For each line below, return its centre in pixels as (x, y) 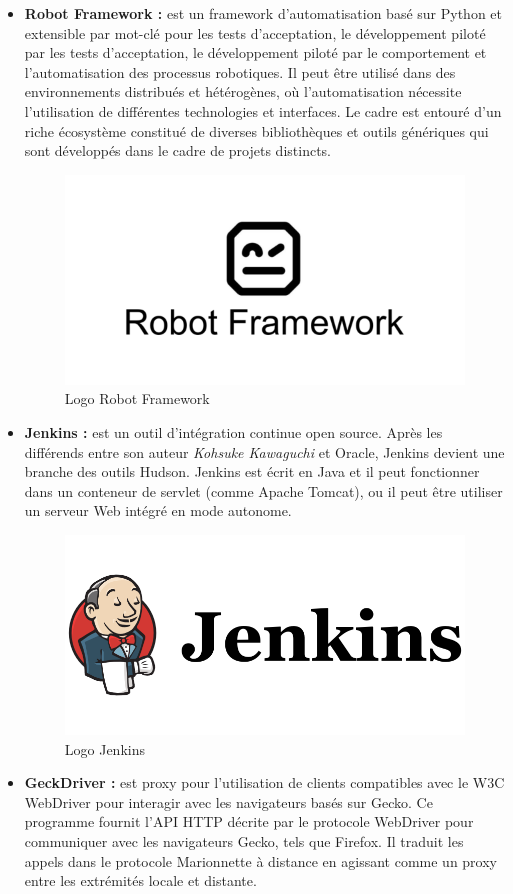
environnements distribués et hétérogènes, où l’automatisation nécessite (243, 91)
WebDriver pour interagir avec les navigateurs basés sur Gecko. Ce (228, 801)
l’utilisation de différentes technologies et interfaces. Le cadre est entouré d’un (263, 110)
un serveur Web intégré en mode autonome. (158, 510)
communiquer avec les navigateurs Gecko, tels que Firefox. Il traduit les (244, 841)
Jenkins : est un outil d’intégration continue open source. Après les (233, 432)
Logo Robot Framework (137, 398)
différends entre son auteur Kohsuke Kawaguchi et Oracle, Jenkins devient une (264, 451)
